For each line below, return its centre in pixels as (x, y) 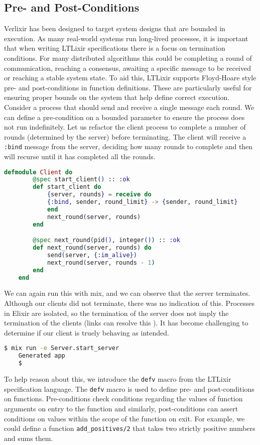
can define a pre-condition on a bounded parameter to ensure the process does (124, 117)
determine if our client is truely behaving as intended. (87, 332)
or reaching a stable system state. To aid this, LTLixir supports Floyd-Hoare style (130, 78)
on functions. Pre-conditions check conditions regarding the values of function (123, 399)
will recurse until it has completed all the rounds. (80, 156)
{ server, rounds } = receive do (99, 195)
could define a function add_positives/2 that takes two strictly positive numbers (130, 428)
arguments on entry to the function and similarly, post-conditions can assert (121, 408)
